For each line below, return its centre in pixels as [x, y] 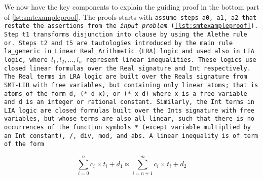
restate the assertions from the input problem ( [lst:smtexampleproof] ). [131, 26]
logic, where [26, 60]
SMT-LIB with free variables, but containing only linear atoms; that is [131, 85]
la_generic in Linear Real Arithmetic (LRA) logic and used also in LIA [129, 51]
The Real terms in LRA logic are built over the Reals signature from [126, 77]
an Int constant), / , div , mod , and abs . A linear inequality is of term [131, 136]
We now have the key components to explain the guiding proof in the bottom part [132, 7]
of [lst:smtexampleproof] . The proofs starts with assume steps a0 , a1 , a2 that [130, 16]
